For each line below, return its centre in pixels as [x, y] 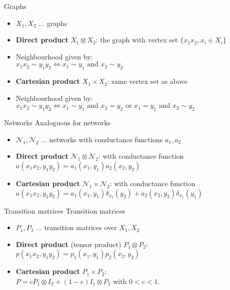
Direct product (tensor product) [68, 244]
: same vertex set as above [147, 81]
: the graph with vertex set [137, 40]
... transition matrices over [76, 227]
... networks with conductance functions [102, 139]
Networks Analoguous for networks [57, 123]
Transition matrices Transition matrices [65, 210]
